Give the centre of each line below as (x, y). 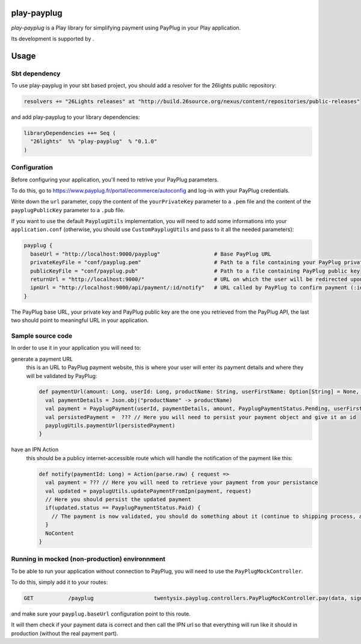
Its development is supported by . (53, 39)
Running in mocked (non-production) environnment (88, 559)
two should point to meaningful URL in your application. (80, 320)
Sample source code (42, 336)
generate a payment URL (42, 359)
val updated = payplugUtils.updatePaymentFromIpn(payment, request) (149, 491)
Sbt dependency (36, 74)
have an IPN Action (35, 450)
